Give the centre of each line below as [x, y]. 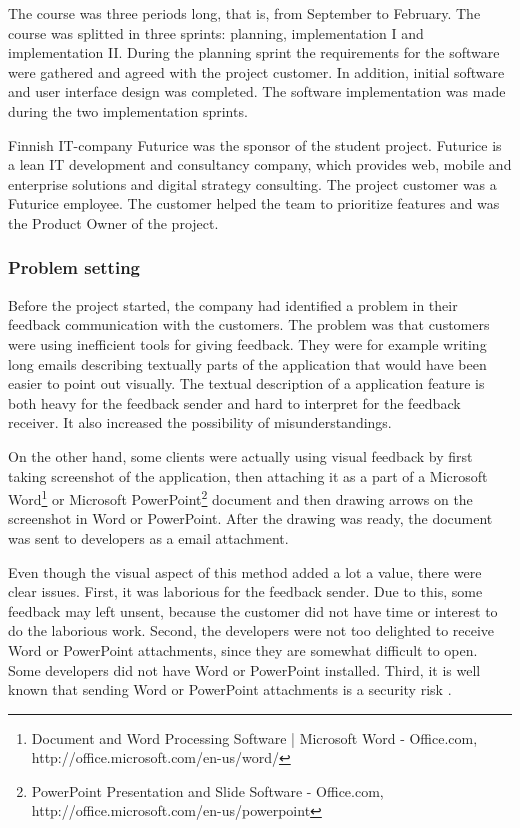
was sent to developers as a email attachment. [148, 537]
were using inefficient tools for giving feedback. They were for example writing [247, 343]
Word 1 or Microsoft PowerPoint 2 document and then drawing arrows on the [240, 497]
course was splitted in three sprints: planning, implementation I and [216, 32]
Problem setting [74, 267]
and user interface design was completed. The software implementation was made [257, 91]
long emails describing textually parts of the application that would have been [247, 363]
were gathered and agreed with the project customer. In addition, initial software [256, 71]
